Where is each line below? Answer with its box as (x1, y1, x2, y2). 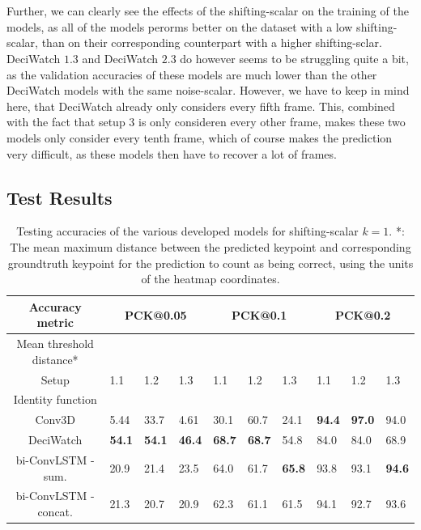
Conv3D (35, 411, 75, 428)
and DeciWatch (82, 49, 159, 66)
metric (36, 314, 74, 331)
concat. (37, 502, 73, 519)
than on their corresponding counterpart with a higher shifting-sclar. (41, 34, 382, 51)
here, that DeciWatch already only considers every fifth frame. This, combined (6, 97, 395, 114)
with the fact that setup (6, 113, 125, 130)
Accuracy (28, 298, 82, 315)
